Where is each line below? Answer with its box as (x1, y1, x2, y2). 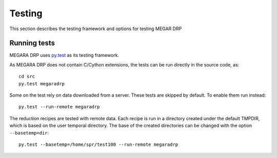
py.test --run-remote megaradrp (18, 104, 100, 110)
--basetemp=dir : (9, 129, 49, 136)
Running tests (9, 39, 55, 48)
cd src (18, 74, 35, 79)
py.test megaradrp (18, 81, 65, 86)
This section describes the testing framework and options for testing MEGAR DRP (9, 26, 182, 32)
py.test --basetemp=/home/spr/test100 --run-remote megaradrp (18, 141, 179, 147)
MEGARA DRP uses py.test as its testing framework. (9, 52, 120, 58)
